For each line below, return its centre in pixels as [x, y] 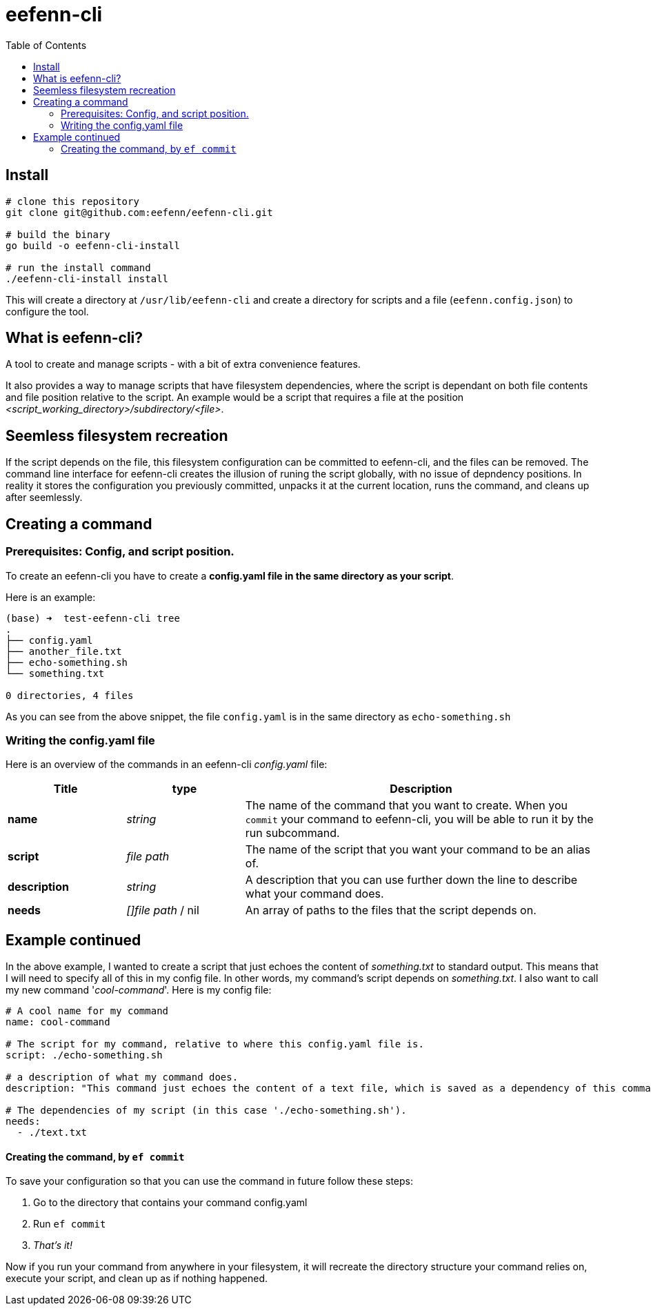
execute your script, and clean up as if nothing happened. [137, 1279]
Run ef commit [70, 1224]
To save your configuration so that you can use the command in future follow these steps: [209, 1181]
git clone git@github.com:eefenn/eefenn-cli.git [139, 212]
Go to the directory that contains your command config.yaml [170, 1203]
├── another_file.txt [64, 651]
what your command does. [314, 894]
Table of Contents [46, 45]
